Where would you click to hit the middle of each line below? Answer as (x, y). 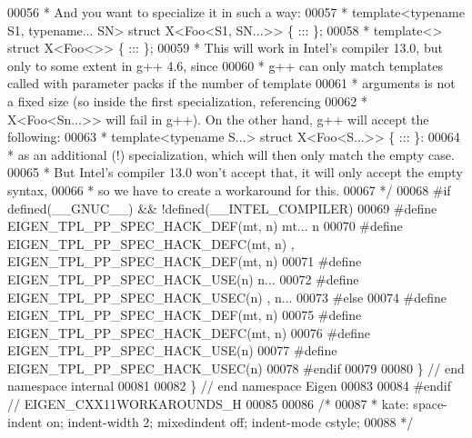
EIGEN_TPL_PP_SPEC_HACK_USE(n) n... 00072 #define (183, 279)
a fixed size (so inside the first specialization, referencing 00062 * (187, 100)
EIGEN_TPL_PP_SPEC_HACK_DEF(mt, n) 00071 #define (185, 261)
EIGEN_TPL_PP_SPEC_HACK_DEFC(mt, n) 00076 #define (189, 332)
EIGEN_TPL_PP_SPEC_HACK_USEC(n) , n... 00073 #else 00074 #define (227, 297)
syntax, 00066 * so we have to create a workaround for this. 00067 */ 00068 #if (229, 189)
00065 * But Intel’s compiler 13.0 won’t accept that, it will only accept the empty (235, 172)
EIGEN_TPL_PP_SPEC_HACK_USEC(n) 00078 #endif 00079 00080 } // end (236, 368)
